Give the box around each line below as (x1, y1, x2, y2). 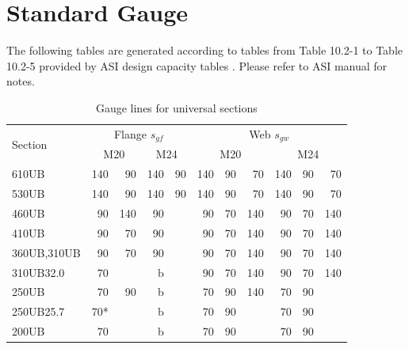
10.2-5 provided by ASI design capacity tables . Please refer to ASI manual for (6, 57, 388, 74)
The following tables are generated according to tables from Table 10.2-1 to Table (6, 42, 403, 59)
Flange (113, 125, 147, 142)
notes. (6, 73, 35, 89)
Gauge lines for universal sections (95, 99, 258, 116)
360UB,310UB (12, 244, 81, 260)
